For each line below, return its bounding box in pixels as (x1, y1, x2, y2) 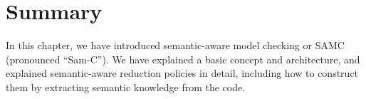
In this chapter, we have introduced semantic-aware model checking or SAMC (6, 38, 345, 53)
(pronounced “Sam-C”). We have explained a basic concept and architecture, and (6, 51, 360, 66)
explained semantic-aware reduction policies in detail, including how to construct (6, 66, 359, 80)
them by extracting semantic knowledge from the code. (6, 79, 246, 94)
